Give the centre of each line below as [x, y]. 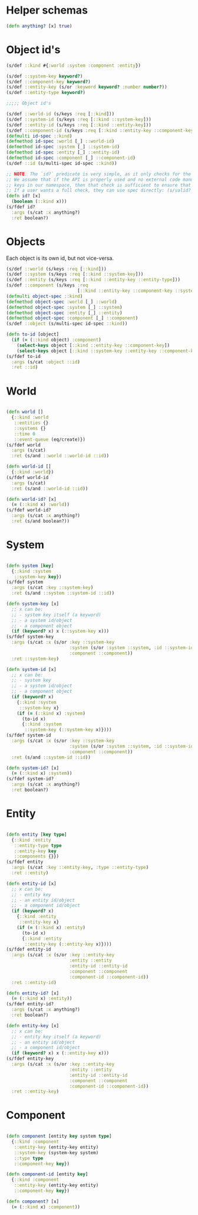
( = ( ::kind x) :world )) [40, 505]
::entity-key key [35, 851]
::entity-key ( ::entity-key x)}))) [68, 944]
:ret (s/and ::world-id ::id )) [50, 488]
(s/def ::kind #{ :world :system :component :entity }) [74, 66]
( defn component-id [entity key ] [47, 1174]
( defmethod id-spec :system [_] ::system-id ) [63, 147]
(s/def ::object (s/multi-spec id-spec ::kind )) [67, 324]
